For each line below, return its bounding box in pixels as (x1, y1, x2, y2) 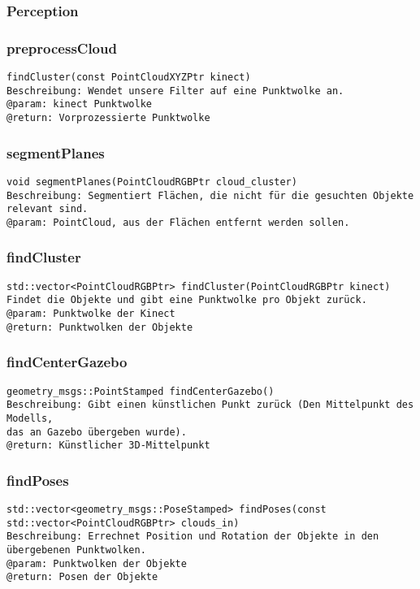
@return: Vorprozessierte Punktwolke (6, 112, 210, 124)
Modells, (6, 412, 54, 424)
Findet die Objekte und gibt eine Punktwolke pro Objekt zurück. (6, 294, 367, 306)
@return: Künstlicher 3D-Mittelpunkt (6, 440, 210, 452)
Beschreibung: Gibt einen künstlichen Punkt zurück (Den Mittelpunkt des (6, 399, 414, 411)
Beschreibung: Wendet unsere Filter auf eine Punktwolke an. (6, 84, 344, 97)
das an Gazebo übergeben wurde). (6, 426, 187, 438)
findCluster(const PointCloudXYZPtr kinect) (6, 71, 251, 84)
